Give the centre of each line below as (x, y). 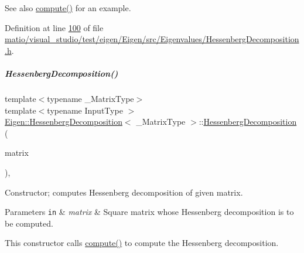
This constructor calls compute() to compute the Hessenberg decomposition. (142, 243)
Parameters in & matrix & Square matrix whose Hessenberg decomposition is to (149, 212)
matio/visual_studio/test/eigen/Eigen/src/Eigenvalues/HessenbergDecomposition (152, 39)
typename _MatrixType (90, 98)
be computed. (29, 223)
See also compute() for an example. (68, 8)
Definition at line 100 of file (54, 27)
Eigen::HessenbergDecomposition (64, 122)
